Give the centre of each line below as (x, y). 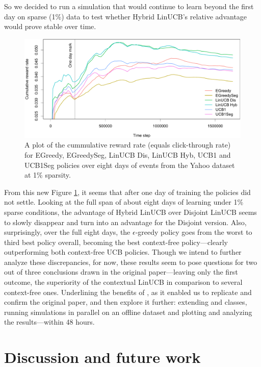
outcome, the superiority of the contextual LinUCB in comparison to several (123, 282)
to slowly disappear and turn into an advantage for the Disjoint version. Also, (125, 222)
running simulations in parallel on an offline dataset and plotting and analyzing (128, 312)
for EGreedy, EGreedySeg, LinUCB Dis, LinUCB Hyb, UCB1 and (128, 154)
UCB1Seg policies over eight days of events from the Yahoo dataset (130, 165)
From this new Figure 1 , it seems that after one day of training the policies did (127, 192)
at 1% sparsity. (48, 175)
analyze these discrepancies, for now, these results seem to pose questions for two (131, 262)
